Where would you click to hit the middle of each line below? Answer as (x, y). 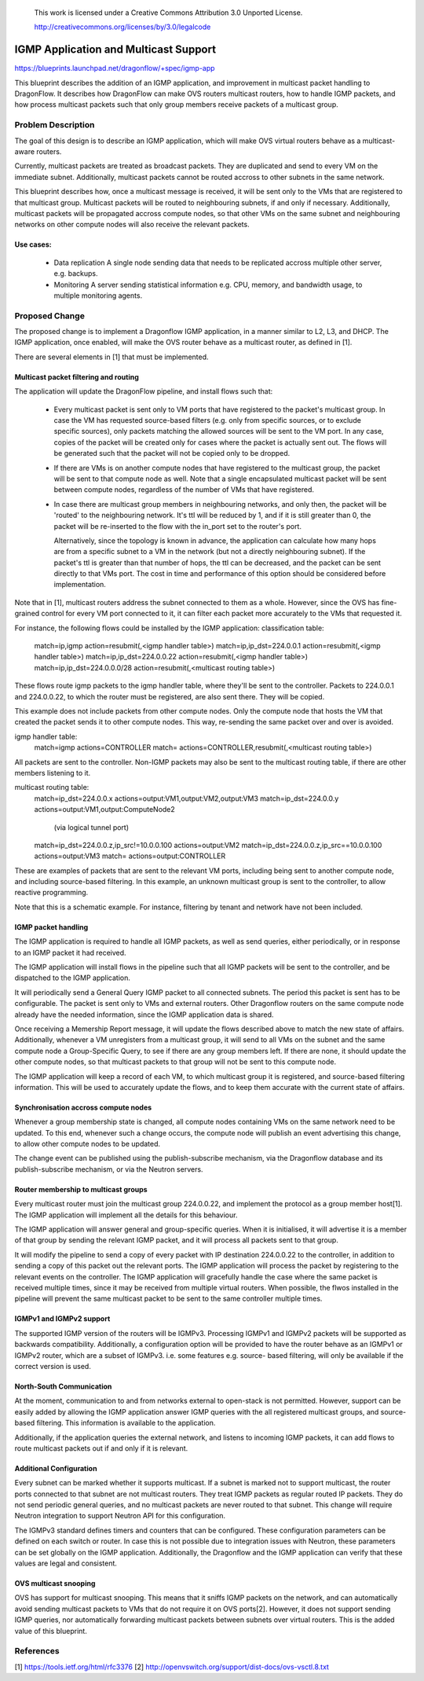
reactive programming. (51, 893)
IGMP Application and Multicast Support (115, 50)
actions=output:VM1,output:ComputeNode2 (105, 809)
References (37, 1651)
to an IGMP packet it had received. (70, 952)
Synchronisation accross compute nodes (83, 1107)
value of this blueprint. (51, 1631)
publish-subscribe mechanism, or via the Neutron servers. (109, 1169)
